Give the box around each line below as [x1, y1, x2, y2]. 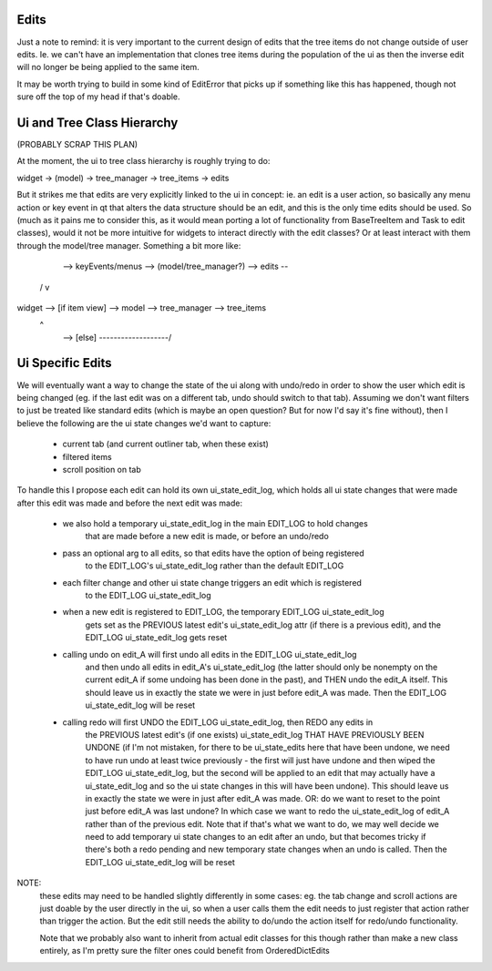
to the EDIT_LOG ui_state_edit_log [85, 590, 211, 601]
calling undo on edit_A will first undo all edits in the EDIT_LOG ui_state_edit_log [62, 649, 357, 659]
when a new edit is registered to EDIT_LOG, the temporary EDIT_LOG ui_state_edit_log [62, 607, 384, 618]
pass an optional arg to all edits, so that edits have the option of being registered [62, 547, 364, 558]
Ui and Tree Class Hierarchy [16, 115, 179, 130]
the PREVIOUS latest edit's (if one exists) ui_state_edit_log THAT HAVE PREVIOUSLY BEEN [85, 729, 425, 740]
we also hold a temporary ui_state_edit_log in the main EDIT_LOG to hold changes [62, 518, 368, 529]
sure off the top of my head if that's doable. [16, 91, 181, 102]
